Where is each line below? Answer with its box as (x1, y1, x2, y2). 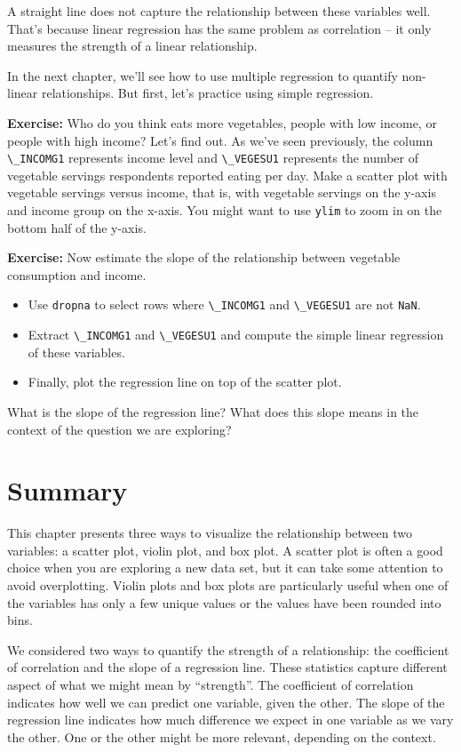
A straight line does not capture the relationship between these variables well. (7, 2, 431, 20)
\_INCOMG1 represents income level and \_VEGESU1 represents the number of (7, 148, 419, 167)
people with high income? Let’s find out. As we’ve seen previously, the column (7, 131, 433, 149)
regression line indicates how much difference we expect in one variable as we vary (7, 710, 454, 729)
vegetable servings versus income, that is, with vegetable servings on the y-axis (7, 183, 436, 202)
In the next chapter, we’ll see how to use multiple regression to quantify (7, 66, 398, 84)
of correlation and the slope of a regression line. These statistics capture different (7, 658, 448, 676)
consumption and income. (7, 265, 147, 284)
